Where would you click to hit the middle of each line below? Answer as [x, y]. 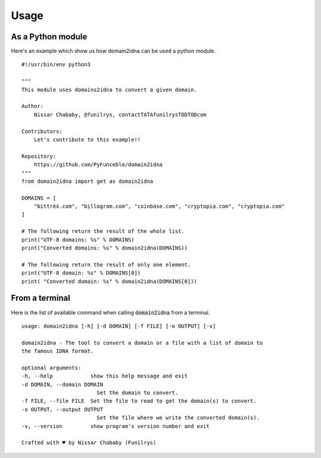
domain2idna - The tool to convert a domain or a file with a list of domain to [142, 343]
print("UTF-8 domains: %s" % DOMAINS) [78, 239]
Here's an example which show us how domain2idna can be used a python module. [114, 51]
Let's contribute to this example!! [87, 139]
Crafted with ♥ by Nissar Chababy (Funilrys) [89, 443]
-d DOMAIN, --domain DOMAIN [62, 384]
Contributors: [42, 131]
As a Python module [49, 37]
